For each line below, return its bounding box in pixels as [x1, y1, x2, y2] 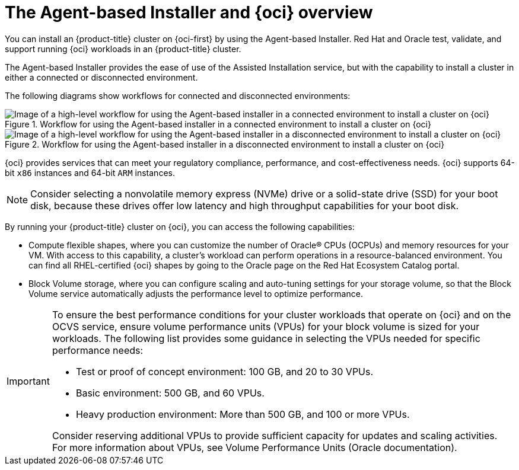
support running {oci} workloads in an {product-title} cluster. [5, 43, 241, 54]
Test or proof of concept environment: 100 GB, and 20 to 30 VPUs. [75, 365, 374, 378]
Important [7, 375, 50, 387]
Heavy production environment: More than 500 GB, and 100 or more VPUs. [75, 408, 410, 420]
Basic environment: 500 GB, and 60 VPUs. [75, 386, 265, 399]
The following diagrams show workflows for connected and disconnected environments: [5, 90, 351, 101]
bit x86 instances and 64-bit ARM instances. [5, 167, 175, 178]
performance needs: [52, 344, 144, 356]
